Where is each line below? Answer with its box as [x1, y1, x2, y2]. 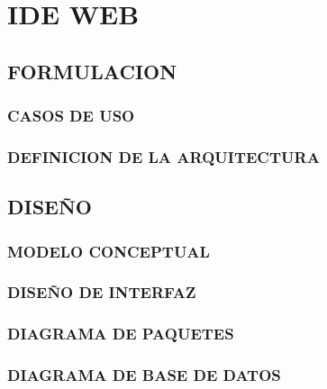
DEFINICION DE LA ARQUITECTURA [7, 145, 320, 167]
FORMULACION [7, 57, 177, 85]
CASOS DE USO [7, 104, 135, 127]
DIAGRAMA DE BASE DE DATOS [7, 364, 281, 386]
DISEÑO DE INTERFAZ [7, 281, 196, 303]
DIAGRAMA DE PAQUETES [7, 322, 234, 345]
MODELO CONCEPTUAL [7, 240, 210, 262]
